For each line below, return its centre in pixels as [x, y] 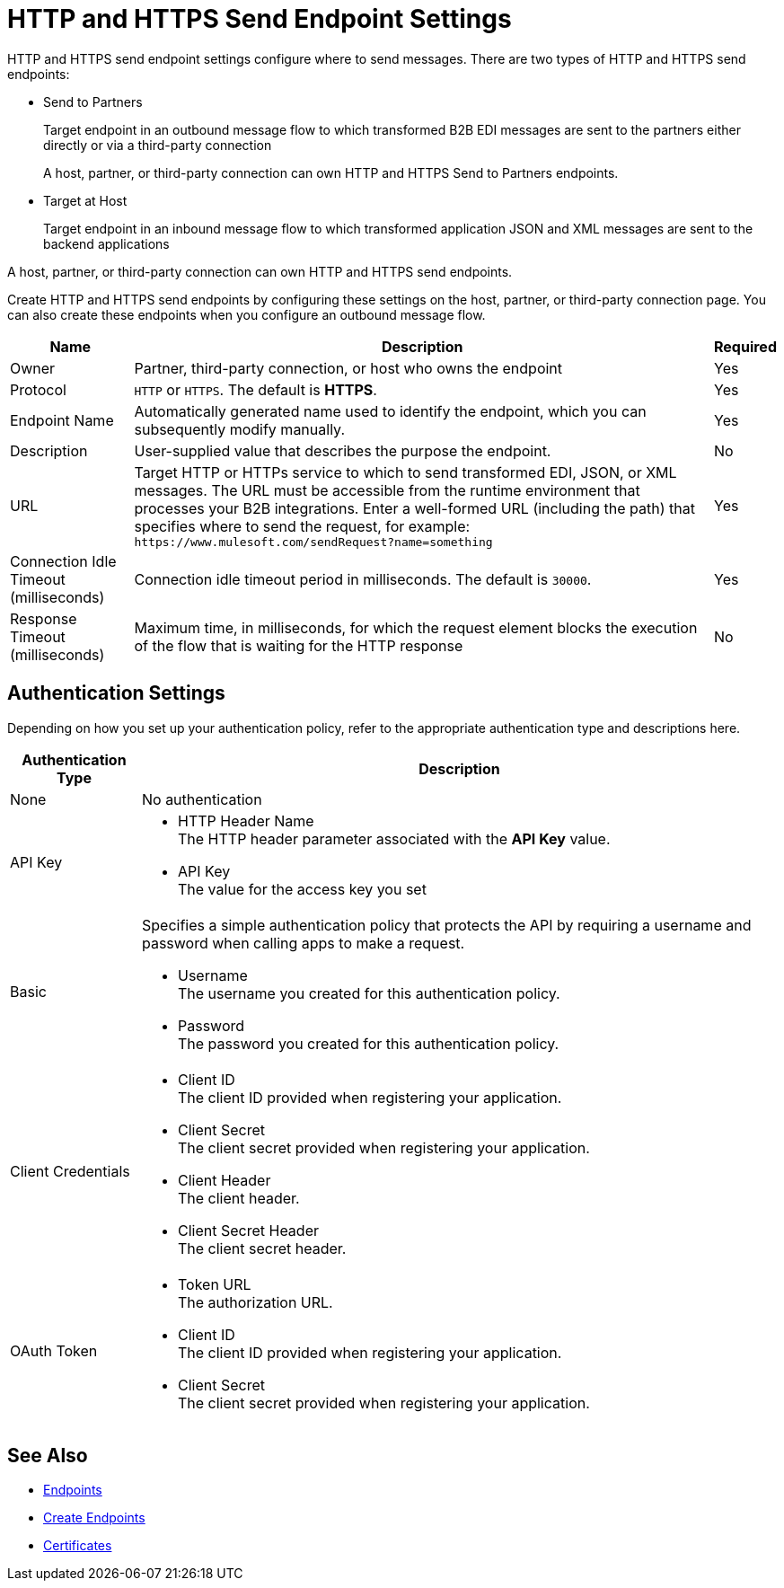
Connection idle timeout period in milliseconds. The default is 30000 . [363, 579]
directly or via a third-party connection [158, 145]
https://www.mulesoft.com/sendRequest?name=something [313, 542]
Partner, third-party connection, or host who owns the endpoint [348, 368]
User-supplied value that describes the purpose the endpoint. [343, 450]
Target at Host [85, 200]
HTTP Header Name [246, 820]
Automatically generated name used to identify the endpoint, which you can [390, 411]
